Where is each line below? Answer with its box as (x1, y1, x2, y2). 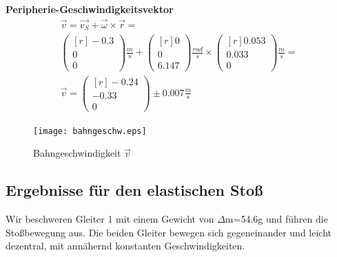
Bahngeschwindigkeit (33, 146, 121, 160)
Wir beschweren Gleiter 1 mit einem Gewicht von (6, 212, 214, 226)
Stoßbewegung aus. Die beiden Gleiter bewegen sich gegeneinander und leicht (6, 225, 332, 239)
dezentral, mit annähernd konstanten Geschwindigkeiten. (6, 238, 245, 253)
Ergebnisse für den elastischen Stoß (6, 179, 263, 201)
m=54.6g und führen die (225, 212, 328, 226)
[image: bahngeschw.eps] (33, 126, 147, 136)
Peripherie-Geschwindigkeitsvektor (6, 2, 174, 16)
